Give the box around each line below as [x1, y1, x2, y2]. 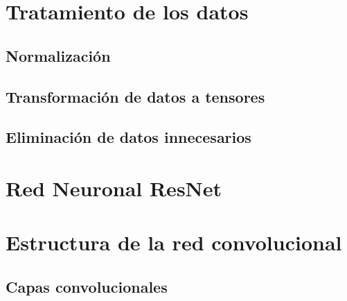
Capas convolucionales [6, 275, 168, 297]
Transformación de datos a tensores [6, 85, 265, 107]
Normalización [6, 44, 111, 66]
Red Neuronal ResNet [6, 173, 222, 202]
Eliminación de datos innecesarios [6, 126, 251, 148]
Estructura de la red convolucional [6, 228, 342, 257]
